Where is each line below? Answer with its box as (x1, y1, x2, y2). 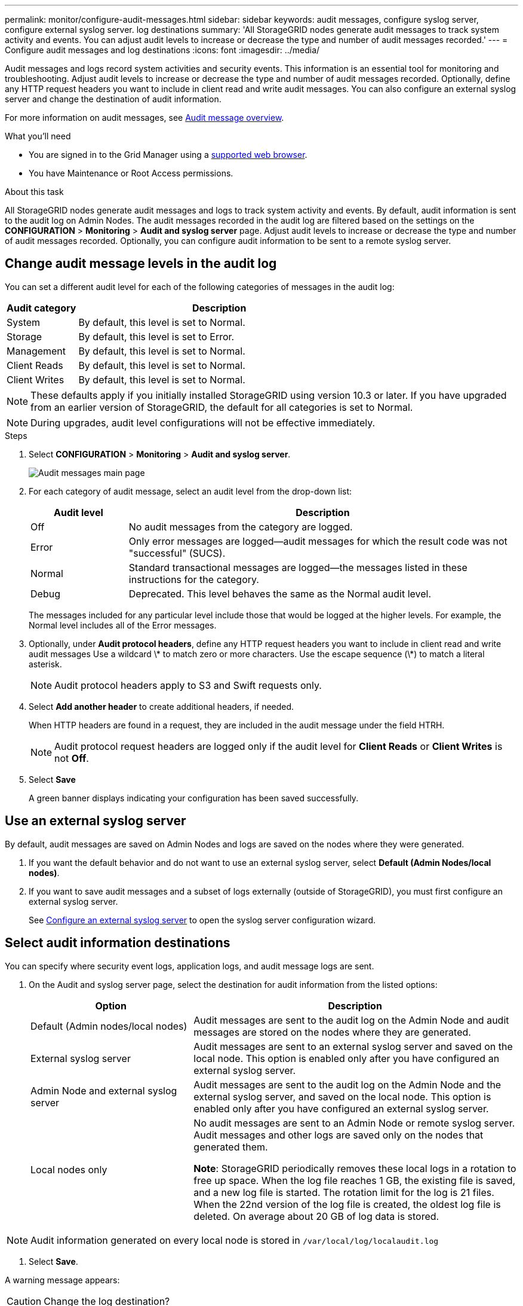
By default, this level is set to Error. (78, 330, 235, 343)
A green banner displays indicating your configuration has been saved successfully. (29, 792, 359, 803)
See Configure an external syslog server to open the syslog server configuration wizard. (29, 914, 376, 925)
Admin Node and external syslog (30, 1084, 177, 1097)
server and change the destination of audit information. (5, 94, 221, 104)
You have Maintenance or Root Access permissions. (29, 168, 233, 178)
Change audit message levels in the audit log (5, 256, 277, 271)
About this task (5, 187, 64, 197)
